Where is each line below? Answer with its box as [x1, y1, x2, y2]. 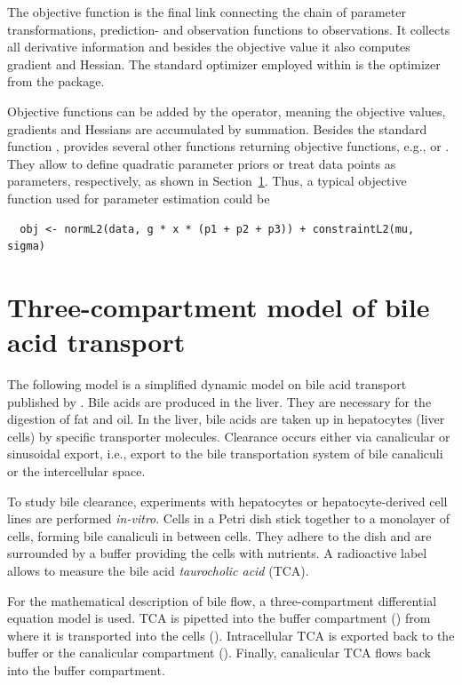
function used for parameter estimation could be [7, 188, 270, 207]
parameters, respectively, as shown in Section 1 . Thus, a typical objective [7, 171, 407, 190]
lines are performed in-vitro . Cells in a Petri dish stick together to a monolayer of [7, 509, 450, 528]
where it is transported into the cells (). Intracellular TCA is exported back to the [7, 625, 455, 644]
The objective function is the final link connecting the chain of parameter [7, 3, 406, 20]
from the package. [7, 72, 105, 91]
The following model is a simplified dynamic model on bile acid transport [7, 375, 407, 394]
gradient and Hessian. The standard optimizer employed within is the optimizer [7, 54, 441, 73]
